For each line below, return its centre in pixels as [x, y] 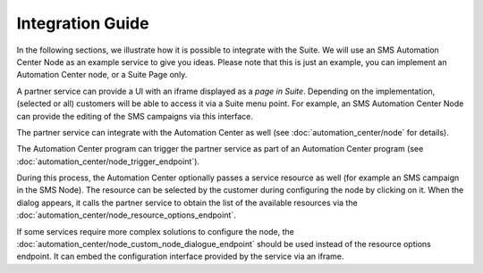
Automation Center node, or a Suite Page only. [102, 75]
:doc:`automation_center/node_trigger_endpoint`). [108, 161]
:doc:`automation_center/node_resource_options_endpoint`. [126, 215]
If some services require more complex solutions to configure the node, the [156, 231]
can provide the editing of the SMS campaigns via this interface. [135, 116]
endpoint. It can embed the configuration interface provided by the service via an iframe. [180, 256]
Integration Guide [83, 23]
